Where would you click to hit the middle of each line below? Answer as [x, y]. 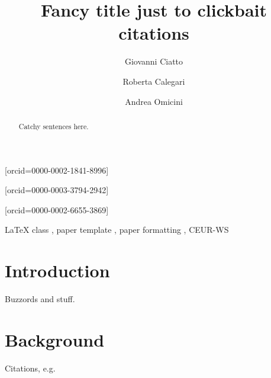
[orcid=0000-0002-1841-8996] [57, 170]
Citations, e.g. [30, 368]
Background [55, 339]
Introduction [57, 270]
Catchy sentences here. [54, 126]
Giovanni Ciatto [154, 61]
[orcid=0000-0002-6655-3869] [57, 209]
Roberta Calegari [154, 81]
